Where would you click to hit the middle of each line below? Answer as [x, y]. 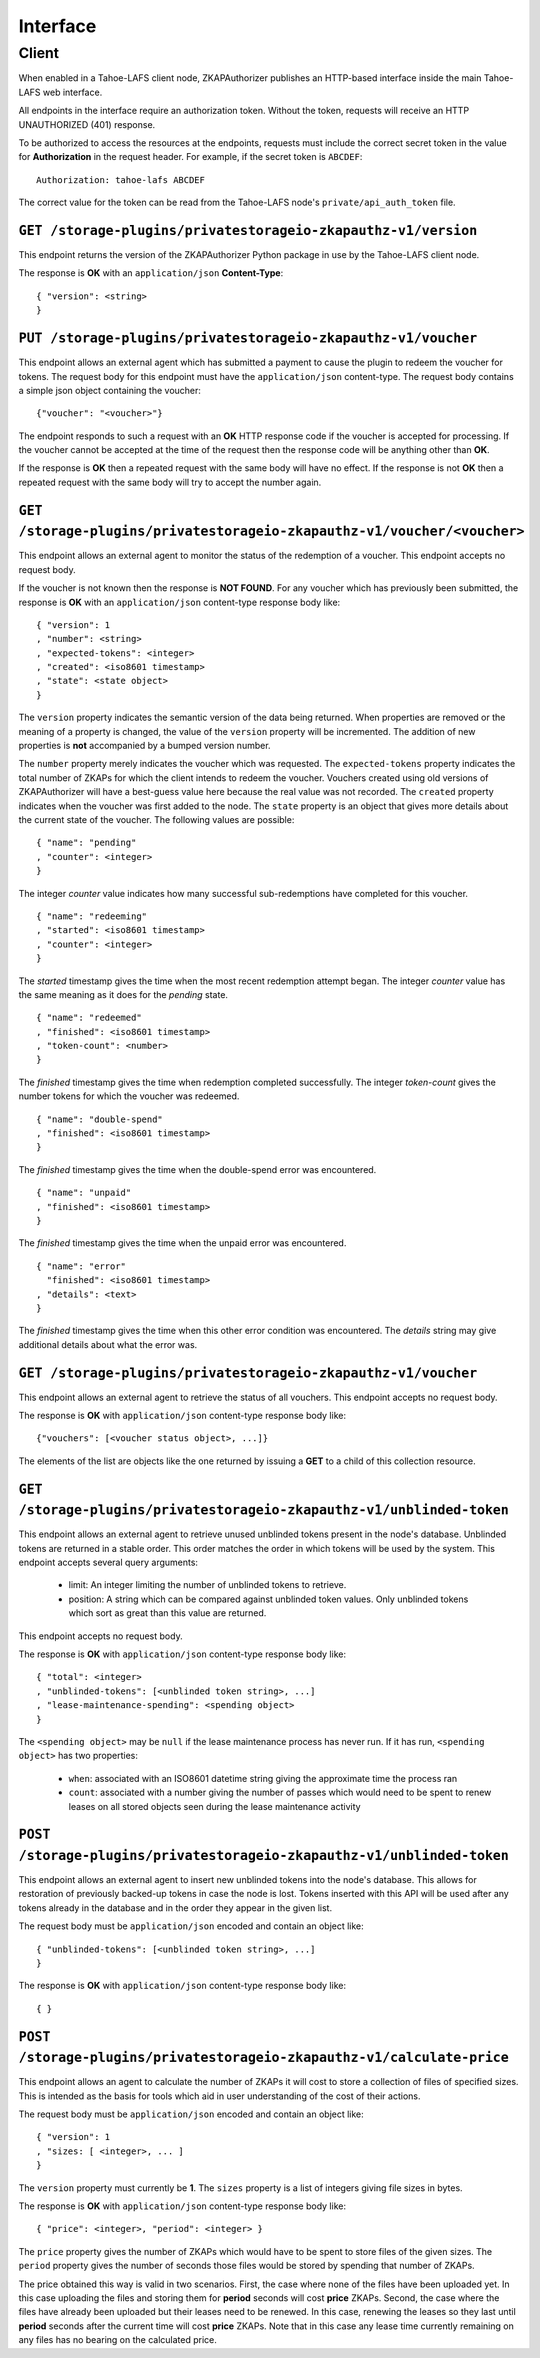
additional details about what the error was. [108, 1344]
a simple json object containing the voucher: [110, 390]
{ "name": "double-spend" [100, 1119]
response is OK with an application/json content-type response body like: [179, 602]
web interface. [72, 92]
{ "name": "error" [81, 1266]
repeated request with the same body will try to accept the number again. [170, 482]
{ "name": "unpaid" [84, 1193]
